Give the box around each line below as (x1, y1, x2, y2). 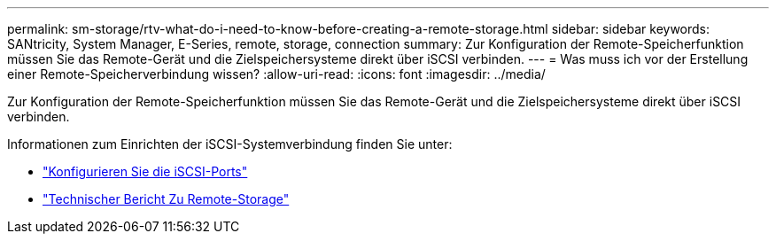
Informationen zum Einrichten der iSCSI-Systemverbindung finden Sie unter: (7, 136, 453, 152)
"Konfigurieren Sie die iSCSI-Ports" (43, 164, 248, 179)
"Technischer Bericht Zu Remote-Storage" (43, 191, 290, 206)
